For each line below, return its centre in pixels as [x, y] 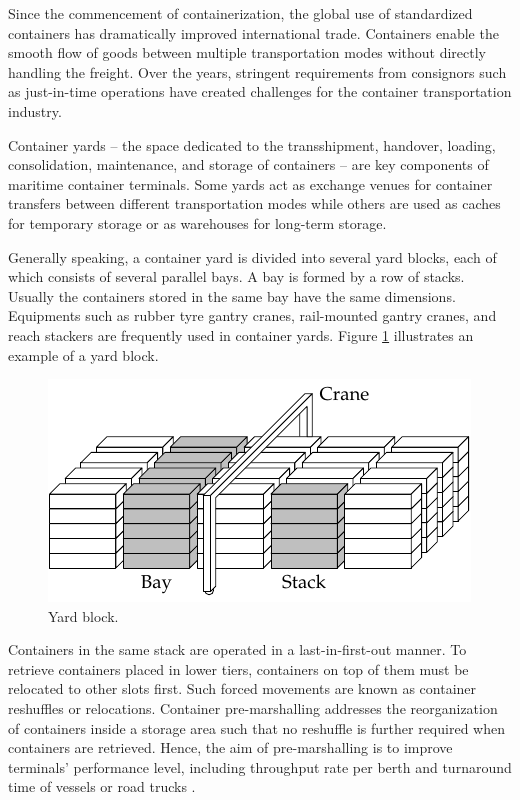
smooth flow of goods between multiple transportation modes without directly [247, 52]
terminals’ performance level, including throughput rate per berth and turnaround [260, 766]
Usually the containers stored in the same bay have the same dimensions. [232, 295]
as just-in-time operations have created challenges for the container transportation [260, 91]
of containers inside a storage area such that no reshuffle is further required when [256, 727]
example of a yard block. [83, 354]
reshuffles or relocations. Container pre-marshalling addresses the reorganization [253, 708]
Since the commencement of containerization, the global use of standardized [240, 13]
